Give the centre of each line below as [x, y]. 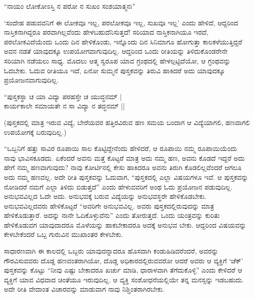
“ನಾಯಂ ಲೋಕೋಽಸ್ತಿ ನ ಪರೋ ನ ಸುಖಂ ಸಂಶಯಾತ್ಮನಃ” [70, 6]
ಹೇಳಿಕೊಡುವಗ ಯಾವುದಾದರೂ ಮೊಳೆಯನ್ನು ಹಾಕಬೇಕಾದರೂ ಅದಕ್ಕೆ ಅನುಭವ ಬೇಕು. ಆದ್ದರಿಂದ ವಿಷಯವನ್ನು [125, 224]
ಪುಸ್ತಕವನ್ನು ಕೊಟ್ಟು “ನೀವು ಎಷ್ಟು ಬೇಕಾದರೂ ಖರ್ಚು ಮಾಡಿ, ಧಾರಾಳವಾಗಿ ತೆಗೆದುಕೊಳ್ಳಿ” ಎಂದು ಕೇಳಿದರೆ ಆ [123, 270]
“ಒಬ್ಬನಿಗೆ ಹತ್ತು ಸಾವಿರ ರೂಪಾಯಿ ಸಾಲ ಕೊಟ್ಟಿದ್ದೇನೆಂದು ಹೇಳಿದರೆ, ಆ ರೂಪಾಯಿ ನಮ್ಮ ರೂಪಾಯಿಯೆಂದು [121, 148]
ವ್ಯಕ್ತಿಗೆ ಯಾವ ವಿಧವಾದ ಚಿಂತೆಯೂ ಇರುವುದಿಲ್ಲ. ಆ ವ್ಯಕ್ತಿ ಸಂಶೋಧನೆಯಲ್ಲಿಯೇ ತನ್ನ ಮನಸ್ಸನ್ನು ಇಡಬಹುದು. [124, 279]
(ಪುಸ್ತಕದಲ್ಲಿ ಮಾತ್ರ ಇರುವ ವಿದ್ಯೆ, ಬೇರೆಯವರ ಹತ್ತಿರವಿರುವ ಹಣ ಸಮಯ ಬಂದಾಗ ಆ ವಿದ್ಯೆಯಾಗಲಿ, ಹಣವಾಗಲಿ [127, 122]
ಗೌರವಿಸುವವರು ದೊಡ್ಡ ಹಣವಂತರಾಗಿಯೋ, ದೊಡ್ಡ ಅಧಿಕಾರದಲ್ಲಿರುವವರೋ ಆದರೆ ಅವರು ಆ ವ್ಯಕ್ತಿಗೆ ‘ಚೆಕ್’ [124, 260]
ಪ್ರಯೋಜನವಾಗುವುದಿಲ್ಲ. [32, 80]
